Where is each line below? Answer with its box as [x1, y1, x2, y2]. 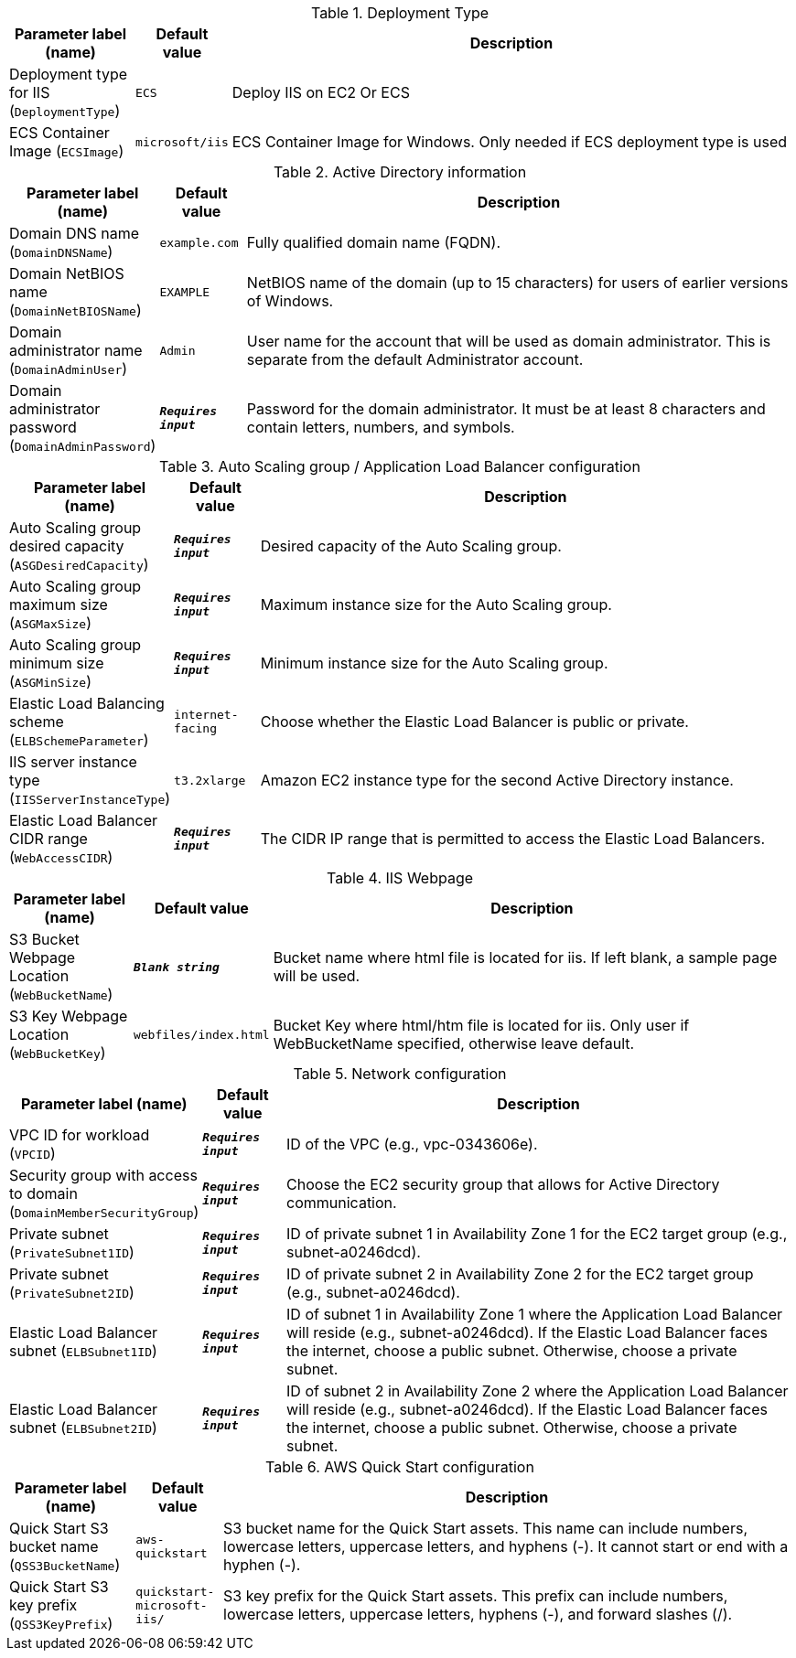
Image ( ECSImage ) [9, 142, 124, 160]
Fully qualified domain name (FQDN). [246, 233, 500, 251]
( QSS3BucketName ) [9, 1556, 121, 1574]
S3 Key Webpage [9, 1007, 128, 1025]
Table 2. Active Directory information [273, 163, 527, 181]
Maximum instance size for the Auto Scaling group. [260, 595, 612, 614]
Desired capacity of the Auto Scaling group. [260, 537, 562, 555]
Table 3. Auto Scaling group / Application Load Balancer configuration [159, 457, 640, 476]
